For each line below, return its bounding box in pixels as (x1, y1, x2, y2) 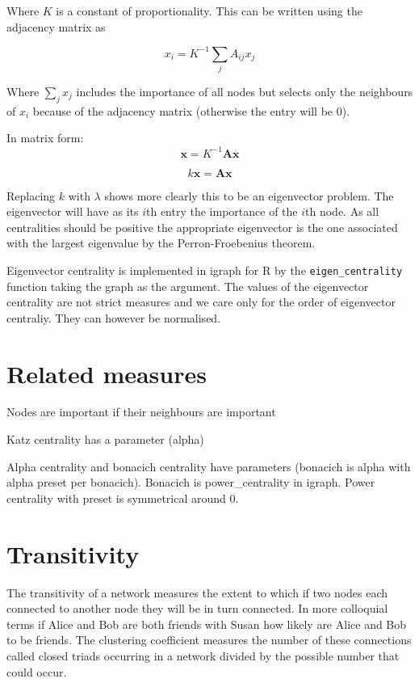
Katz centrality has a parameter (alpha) (6, 431, 204, 448)
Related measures (6, 356, 207, 390)
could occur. (6, 663, 67, 680)
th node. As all (305, 203, 379, 220)
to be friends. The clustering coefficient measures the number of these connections (6, 631, 412, 648)
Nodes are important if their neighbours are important (6, 403, 276, 420)
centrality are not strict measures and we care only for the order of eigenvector (6, 293, 396, 310)
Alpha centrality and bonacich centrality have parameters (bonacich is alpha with (6, 457, 411, 474)
